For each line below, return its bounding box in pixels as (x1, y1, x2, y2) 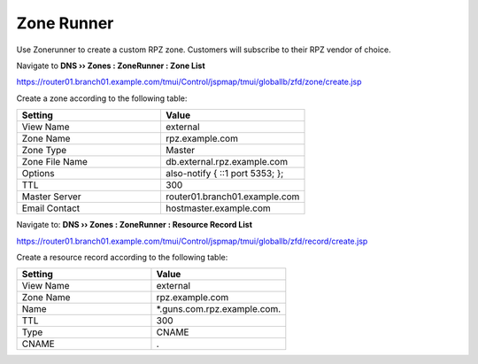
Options (21, 167, 55, 180)
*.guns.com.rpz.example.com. (156, 303, 281, 315)
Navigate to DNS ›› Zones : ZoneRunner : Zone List (16, 60, 205, 71)
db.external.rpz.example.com (165, 156, 288, 168)
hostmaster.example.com (165, 202, 272, 214)
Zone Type (21, 144, 67, 157)
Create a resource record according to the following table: (16, 252, 228, 262)
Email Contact (21, 202, 81, 214)
